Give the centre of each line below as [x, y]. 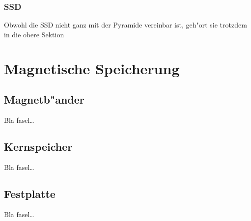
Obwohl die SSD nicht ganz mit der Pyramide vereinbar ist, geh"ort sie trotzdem [125, 25]
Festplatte [30, 193]
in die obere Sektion [34, 34]
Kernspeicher [38, 146]
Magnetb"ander [44, 99]
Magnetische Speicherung [92, 68]
